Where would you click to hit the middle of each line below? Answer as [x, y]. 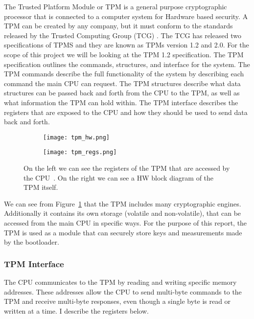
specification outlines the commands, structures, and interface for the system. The [127, 64]
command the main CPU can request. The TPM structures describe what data [122, 83]
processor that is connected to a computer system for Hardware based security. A [126, 16]
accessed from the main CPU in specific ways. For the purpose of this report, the [126, 223]
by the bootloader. [32, 242]
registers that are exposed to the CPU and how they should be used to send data [126, 112]
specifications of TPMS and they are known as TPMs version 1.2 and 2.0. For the [127, 45]
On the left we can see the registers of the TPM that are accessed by [127, 168]
